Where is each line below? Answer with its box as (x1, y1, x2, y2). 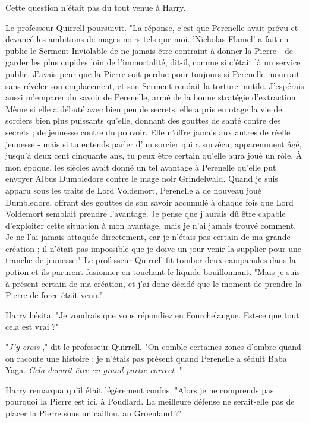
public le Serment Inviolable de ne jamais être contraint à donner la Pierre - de (5, 44, 293, 56)
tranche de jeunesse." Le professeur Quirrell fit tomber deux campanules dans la (5, 254, 296, 266)
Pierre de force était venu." (5, 289, 103, 301)
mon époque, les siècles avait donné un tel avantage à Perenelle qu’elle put (5, 160, 276, 173)
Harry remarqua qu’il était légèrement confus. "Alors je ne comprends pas (5, 383, 274, 396)
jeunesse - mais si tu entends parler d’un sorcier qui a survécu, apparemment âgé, (5, 137, 302, 150)
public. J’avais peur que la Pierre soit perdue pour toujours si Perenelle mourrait (5, 67, 300, 80)
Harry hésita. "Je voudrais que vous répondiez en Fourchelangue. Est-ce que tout (5, 308, 299, 321)
